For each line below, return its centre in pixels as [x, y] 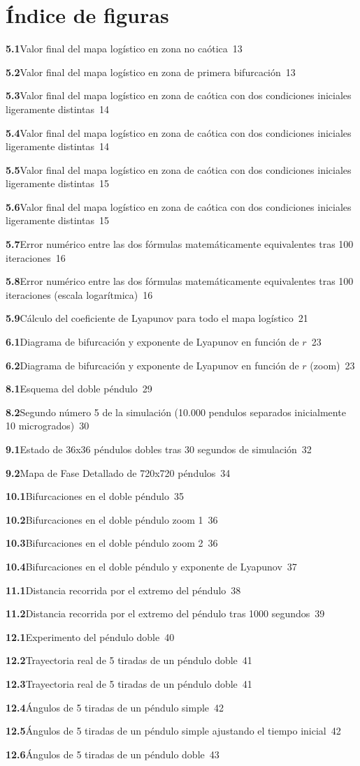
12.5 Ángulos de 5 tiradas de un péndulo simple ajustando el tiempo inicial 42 [173, 731]
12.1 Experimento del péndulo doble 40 [90, 636]
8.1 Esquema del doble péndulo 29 [79, 389]
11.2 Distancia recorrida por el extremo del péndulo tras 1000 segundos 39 [165, 613]
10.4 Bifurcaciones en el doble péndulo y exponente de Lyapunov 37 [151, 566]
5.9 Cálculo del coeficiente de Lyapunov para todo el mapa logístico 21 [157, 318]
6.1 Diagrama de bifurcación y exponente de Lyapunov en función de [152, 342]
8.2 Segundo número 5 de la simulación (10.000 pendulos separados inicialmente [176, 412]
